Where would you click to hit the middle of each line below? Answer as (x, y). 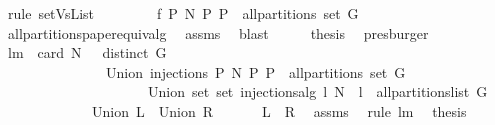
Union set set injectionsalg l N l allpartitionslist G (317, 91)
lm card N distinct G (87, 52)
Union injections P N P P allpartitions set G (255, 71)
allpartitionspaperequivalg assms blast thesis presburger (218, 32)
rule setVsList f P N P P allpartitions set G (183, 13)
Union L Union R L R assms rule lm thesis (279, 110)
